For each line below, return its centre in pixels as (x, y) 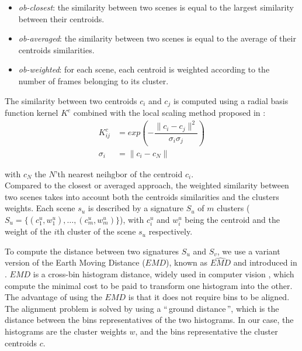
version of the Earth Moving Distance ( (75, 262)
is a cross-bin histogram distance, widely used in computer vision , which (164, 274)
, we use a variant (249, 251)
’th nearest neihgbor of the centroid (119, 173)
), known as (187, 262)
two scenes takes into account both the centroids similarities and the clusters (142, 196)
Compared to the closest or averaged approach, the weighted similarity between (147, 185)
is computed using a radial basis (231, 100)
